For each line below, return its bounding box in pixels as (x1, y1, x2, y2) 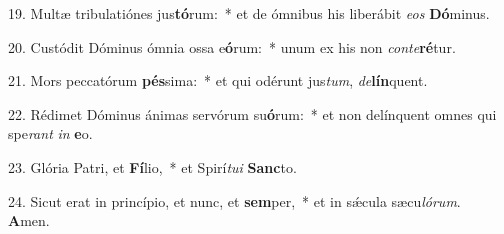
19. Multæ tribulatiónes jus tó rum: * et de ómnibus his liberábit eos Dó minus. (8, 3, 490, 23)
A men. (8, 210, 50, 231)
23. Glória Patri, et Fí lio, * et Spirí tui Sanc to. (8, 156, 297, 177)
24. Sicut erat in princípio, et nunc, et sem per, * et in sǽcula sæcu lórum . (8, 190, 461, 211)
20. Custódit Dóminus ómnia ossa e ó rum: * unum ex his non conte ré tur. (8, 36, 456, 57)
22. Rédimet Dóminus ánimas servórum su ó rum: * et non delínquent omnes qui (8, 103, 497, 124)
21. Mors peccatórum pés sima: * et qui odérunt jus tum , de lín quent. (8, 70, 428, 91)
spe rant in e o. (8, 123, 93, 144)
